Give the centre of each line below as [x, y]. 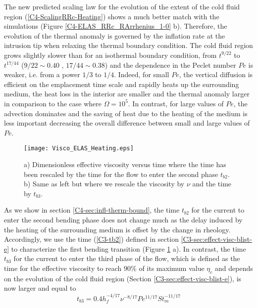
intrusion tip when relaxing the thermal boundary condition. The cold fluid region [128, 45]
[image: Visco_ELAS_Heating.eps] [79, 149]
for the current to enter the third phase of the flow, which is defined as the [127, 258]
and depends [234, 268]
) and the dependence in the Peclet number [170, 65]
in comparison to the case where [53, 103]
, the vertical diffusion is [216, 74]
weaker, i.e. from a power [42, 74]
